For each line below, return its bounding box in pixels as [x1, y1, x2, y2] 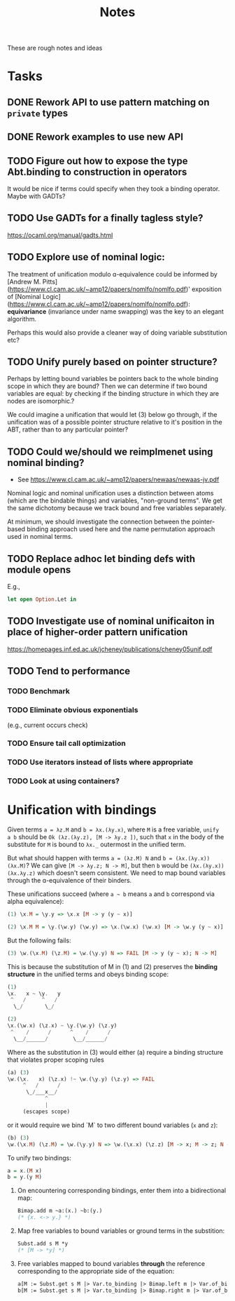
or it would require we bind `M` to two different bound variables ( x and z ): [7, 1121, 218, 1129]
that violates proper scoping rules [7, 1055, 105, 1064]
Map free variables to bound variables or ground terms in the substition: [17, 1227, 225, 1235]
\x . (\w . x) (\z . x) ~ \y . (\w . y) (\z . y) [7, 1022, 117, 1029]
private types [7, 107, 69, 119]
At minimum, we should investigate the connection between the [7, 517, 191, 526]
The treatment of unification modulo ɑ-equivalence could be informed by [7, 269, 218, 278]
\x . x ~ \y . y [7, 990, 61, 997]
